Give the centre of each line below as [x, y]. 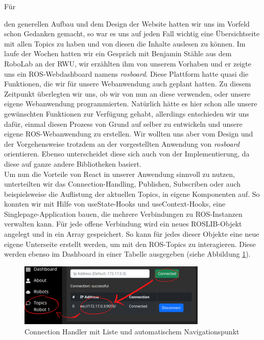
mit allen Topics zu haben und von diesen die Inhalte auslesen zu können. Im [125, 43]
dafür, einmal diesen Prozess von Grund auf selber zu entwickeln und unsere [123, 123]
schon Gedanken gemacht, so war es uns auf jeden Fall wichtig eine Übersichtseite [132, 33]
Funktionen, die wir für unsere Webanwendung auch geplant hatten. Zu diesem [128, 84]
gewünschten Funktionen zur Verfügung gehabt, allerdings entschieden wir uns [127, 113]
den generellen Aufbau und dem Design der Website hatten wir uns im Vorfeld [127, 23]
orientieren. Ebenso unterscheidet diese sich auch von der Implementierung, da [127, 154]
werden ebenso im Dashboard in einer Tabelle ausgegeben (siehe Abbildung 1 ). [127, 254]
